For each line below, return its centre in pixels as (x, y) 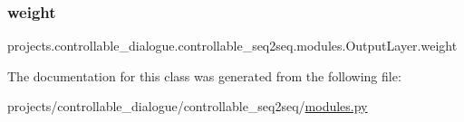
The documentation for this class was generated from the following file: (204, 75)
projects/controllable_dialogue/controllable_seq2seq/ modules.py (188, 106)
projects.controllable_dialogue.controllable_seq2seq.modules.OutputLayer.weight (232, 46)
